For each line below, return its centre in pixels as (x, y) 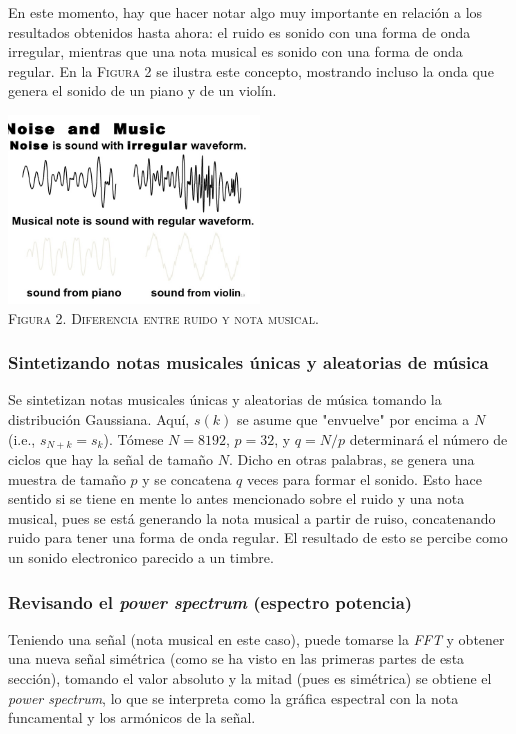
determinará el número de (428, 438)
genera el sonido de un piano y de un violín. (142, 90)
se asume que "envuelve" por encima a (353, 418)
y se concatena (187, 478)
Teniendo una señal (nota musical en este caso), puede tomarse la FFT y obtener (256, 638)
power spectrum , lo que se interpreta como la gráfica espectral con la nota (233, 697)
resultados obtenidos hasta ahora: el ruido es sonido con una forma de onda (239, 31)
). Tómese (133, 438)
